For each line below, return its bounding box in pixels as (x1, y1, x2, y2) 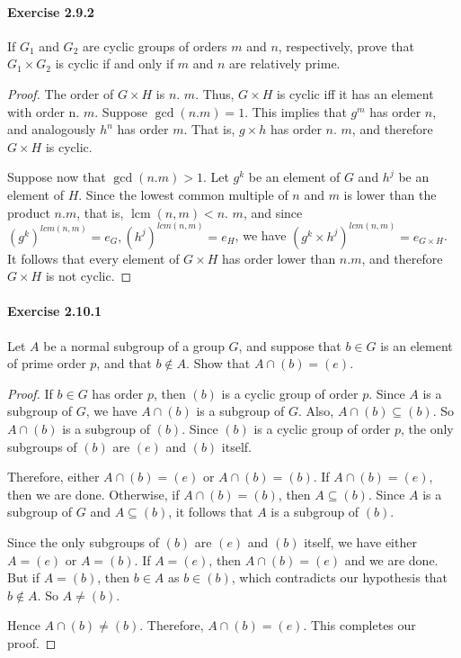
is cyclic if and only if (55, 54, 174, 73)
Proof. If (7, 383, 53, 402)
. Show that (186, 354, 251, 373)
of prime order (7, 354, 86, 373)
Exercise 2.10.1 (7, 302, 102, 320)
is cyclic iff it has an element (276, 84, 434, 103)
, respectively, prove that (278, 36, 414, 55)
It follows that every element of (7, 248, 180, 267)
